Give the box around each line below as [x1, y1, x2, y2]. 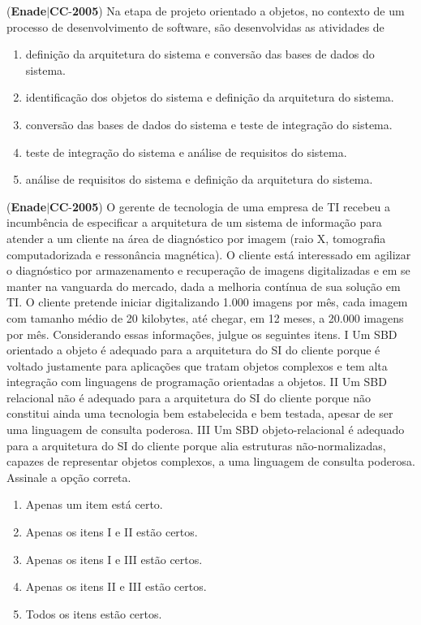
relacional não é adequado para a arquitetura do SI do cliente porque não [6, 388, 372, 406]
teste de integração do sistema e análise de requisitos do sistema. [25, 143, 347, 160]
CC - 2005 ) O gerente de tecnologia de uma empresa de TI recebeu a [49, 197, 391, 215]
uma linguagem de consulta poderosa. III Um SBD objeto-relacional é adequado [6, 421, 405, 438]
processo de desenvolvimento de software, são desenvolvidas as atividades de [6, 18, 384, 35]
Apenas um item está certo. [25, 496, 163, 513]
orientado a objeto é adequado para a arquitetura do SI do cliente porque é [6, 341, 380, 358]
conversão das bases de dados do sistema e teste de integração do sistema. [25, 115, 393, 132]
